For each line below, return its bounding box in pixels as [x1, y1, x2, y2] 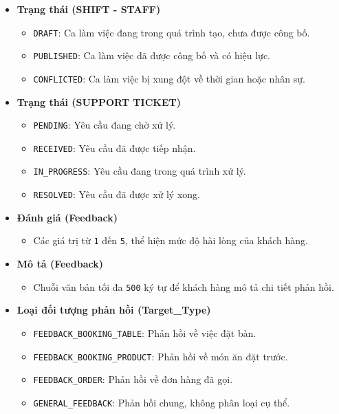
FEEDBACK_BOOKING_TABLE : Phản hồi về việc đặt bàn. [33, 325, 256, 340]
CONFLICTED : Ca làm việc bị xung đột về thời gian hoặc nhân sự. [33, 71, 305, 85]
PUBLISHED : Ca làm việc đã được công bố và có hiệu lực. [33, 48, 271, 63]
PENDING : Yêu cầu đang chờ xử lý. [33, 118, 176, 132]
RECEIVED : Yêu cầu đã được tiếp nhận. [33, 140, 196, 155]
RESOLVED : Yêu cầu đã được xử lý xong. [33, 187, 200, 201]
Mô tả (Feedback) [17, 257, 103, 271]
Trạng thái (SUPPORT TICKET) [17, 94, 181, 109]
